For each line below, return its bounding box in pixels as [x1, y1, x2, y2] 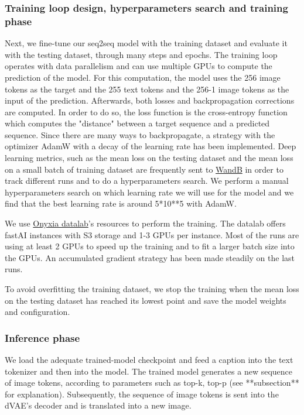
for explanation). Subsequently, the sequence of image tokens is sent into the [5, 387, 279, 400]
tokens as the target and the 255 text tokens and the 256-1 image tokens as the [5, 83, 289, 95]
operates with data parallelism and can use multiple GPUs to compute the [5, 60, 272, 72]
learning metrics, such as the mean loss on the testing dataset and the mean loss [5, 152, 293, 164]
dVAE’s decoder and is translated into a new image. [5, 399, 192, 411]
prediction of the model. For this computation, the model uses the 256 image [5, 71, 281, 83]
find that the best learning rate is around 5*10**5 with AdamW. [5, 197, 237, 210]
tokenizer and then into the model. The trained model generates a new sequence [5, 365, 293, 377]
